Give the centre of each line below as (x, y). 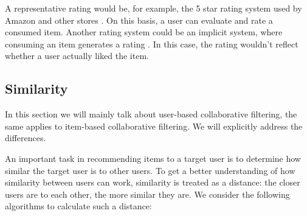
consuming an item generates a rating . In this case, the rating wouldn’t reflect (152, 44)
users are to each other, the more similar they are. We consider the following (147, 194)
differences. (26, 138)
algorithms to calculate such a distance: (78, 206)
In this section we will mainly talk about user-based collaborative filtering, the (151, 114)
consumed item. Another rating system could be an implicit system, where (144, 32)
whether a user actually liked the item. (77, 56)
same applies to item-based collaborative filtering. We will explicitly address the (154, 126)
